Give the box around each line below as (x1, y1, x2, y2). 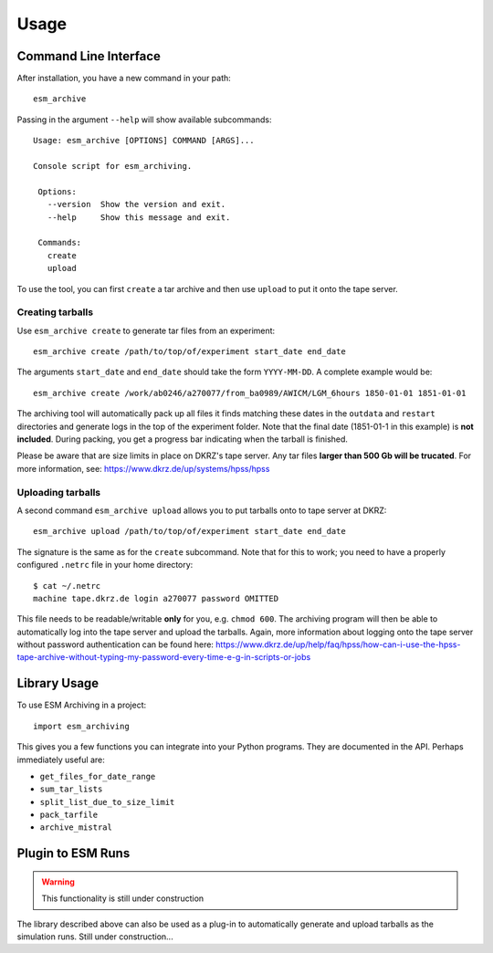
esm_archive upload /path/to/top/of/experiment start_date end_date (33, 526, 346, 537)
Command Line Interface (16, 48, 162, 64)
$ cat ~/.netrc (33, 581, 101, 591)
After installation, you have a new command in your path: (16, 73, 232, 84)
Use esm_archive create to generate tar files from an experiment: (16, 325, 276, 336)
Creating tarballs (16, 306, 94, 319)
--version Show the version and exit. (47, 199, 226, 210)
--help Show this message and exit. (47, 212, 231, 223)
